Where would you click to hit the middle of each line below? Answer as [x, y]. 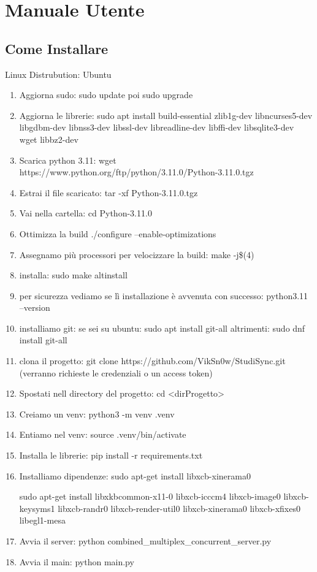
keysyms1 [37, 508]
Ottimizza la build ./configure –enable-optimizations [118, 233]
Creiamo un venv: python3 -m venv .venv [97, 414]
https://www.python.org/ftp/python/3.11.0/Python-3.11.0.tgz [136, 172]
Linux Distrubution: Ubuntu [58, 74]
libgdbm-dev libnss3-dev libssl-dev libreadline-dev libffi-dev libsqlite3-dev [157, 127]
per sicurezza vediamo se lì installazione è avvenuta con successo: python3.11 [164, 295]
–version [35, 307]
